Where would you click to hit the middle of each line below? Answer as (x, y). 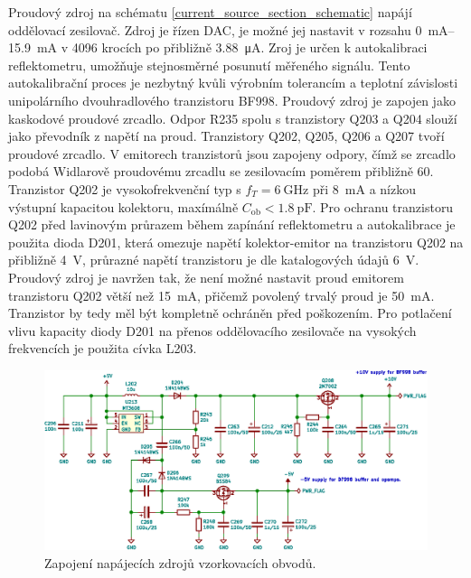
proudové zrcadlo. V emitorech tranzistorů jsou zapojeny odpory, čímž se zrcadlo (232, 153)
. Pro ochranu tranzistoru (383, 206)
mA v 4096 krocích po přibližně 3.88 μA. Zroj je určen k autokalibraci (232, 47)
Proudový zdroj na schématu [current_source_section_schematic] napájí (210, 12)
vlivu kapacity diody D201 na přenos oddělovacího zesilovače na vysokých (212, 330)
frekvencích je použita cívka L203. (103, 348)
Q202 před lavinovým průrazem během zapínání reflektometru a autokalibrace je (232, 224)
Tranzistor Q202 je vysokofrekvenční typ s (125, 188)
